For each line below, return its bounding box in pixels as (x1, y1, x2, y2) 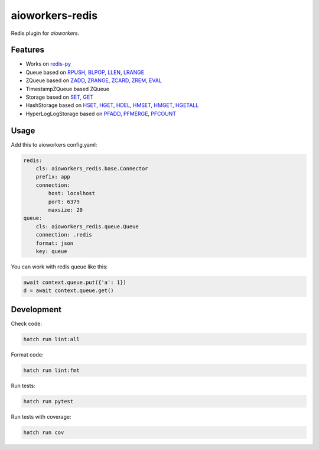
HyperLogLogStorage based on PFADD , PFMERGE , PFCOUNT (25, 110, 177, 117)
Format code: (11, 351, 44, 358)
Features (11, 45, 44, 55)
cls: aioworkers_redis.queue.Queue (35, 223, 139, 230)
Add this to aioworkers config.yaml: (11, 141, 97, 148)
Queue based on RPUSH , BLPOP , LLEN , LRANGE (25, 69, 145, 76)
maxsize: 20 (48, 207, 83, 213)
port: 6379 (48, 198, 80, 205)
